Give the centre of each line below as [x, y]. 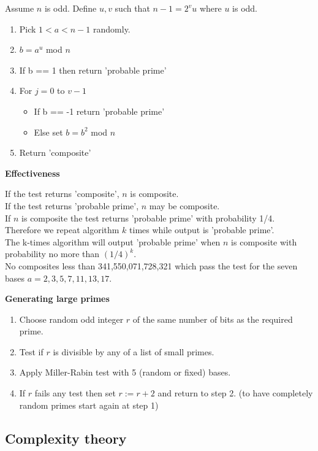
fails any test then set [75, 393]
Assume [20, 8]
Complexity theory [66, 438]
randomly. [112, 29]
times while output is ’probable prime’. [202, 230]
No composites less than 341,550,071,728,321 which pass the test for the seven [151, 265]
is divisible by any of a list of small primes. [134, 351]
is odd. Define [70, 8]
